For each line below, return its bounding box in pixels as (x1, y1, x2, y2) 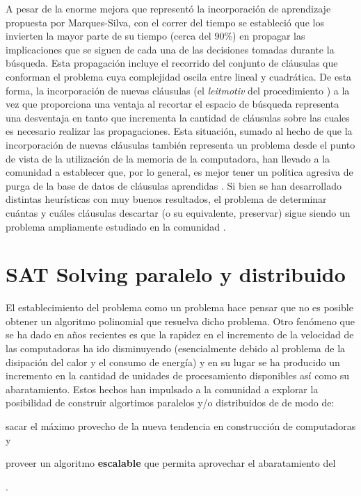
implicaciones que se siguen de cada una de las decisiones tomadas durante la (6, 42, 335, 56)
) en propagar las (232, 28, 305, 43)
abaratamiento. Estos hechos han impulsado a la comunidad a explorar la (6, 381, 319, 396)
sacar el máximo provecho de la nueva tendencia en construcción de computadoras (6, 418, 356, 433)
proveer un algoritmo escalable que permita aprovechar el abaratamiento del (6, 456, 336, 470)
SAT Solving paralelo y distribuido (6, 260, 346, 288)
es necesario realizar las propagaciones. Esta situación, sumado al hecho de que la (6, 124, 353, 138)
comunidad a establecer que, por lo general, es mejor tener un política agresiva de (6, 165, 353, 179)
